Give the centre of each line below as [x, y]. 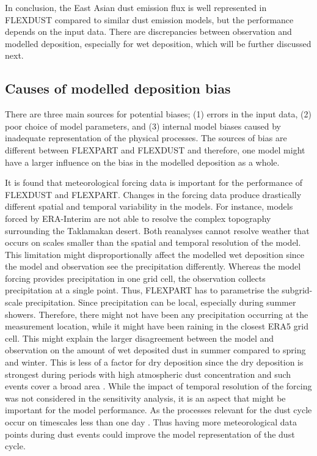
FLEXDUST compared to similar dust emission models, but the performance [149, 19]
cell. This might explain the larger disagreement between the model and [140, 338]
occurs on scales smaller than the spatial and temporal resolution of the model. [153, 242]
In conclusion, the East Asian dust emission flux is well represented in [136, 7]
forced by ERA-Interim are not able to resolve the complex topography [138, 218]
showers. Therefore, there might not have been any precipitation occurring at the [157, 314]
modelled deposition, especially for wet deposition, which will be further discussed [158, 43]
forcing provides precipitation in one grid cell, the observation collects [135, 278]
